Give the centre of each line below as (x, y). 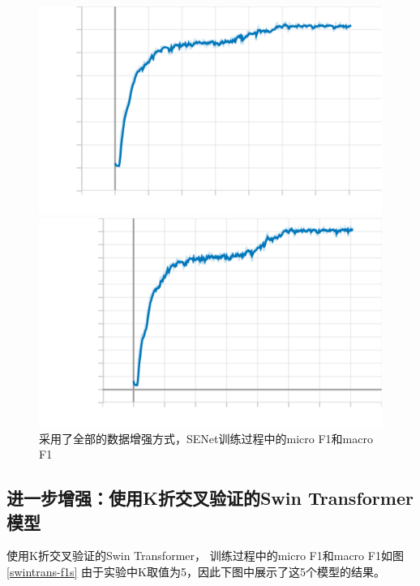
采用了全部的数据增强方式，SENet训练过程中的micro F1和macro (206, 438)
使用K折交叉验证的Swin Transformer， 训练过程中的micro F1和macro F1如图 (205, 556)
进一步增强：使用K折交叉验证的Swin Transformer (210, 498)
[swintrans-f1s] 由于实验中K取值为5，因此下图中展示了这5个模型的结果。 (196, 571)
